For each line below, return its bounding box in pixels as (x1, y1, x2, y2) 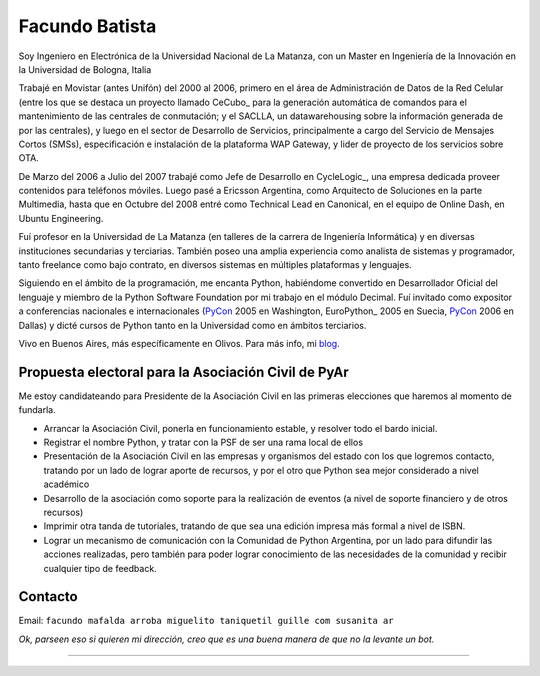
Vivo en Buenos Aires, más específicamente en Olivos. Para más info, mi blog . (18, 337, 340, 349)
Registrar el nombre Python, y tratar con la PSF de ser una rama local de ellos (43, 436, 364, 449)
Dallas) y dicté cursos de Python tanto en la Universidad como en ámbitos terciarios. (18, 319, 367, 331)
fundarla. (18, 404, 56, 416)
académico (43, 478, 90, 490)
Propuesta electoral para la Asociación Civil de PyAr (18, 363, 349, 380)
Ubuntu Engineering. (18, 212, 104, 224)
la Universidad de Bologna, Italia (18, 63, 152, 75)
